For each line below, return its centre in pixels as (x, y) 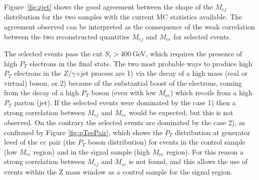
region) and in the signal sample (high (92, 151)
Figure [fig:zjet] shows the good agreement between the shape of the (109, 6)
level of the (21, 142)
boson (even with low (124, 92)
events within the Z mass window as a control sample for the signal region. (118, 171)
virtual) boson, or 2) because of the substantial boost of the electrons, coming (123, 83)
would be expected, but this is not (181, 112)
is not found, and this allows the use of (188, 161)
